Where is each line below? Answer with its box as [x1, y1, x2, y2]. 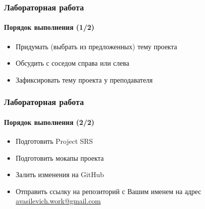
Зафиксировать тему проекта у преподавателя [15, 74, 153, 85]
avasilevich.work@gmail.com [15, 196, 101, 206]
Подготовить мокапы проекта [15, 152, 104, 163]
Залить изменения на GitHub [15, 169, 104, 180]
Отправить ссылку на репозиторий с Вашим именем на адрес [15, 186, 202, 196]
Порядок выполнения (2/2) [4, 116, 95, 127]
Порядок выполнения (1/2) [4, 22, 95, 32]
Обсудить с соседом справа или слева [15, 58, 130, 68]
